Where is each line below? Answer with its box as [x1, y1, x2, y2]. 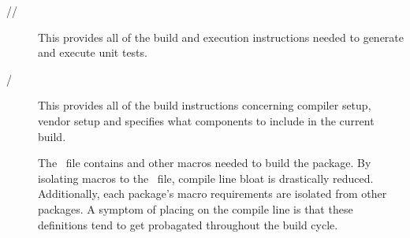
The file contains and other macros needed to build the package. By [38, 154, 371, 171]
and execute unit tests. [38, 44, 147, 61]
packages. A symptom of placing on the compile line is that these [38, 200, 353, 217]
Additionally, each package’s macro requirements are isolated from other [38, 185, 387, 202]
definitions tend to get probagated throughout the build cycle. [38, 216, 338, 232]
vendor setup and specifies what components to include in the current [38, 112, 375, 128]
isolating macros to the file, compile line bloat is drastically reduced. [38, 169, 374, 186]
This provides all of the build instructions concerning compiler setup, [38, 97, 371, 113]
